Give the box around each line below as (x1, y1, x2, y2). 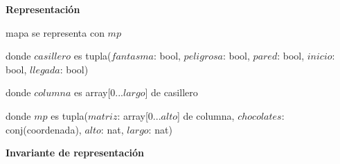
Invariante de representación (6, 145, 145, 160)
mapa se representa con (6, 25, 105, 39)
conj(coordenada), (6, 122, 82, 136)
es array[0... (74, 85, 124, 100)
